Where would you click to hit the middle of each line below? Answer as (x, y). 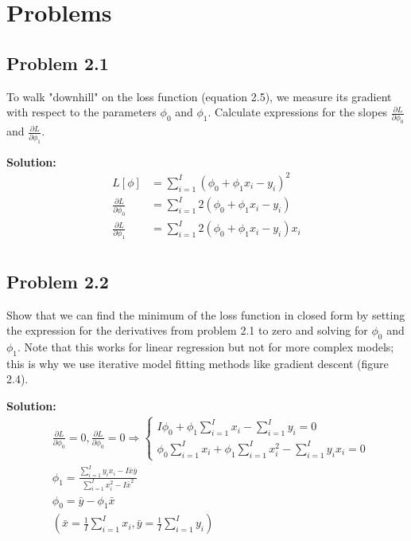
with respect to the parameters (81, 112)
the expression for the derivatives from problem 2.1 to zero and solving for (187, 330)
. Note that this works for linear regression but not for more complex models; (206, 347)
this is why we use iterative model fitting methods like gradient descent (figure (198, 363)
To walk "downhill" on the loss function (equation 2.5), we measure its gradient (199, 96)
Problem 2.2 (58, 281)
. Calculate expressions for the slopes (298, 112)
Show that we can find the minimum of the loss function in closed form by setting (206, 314)
